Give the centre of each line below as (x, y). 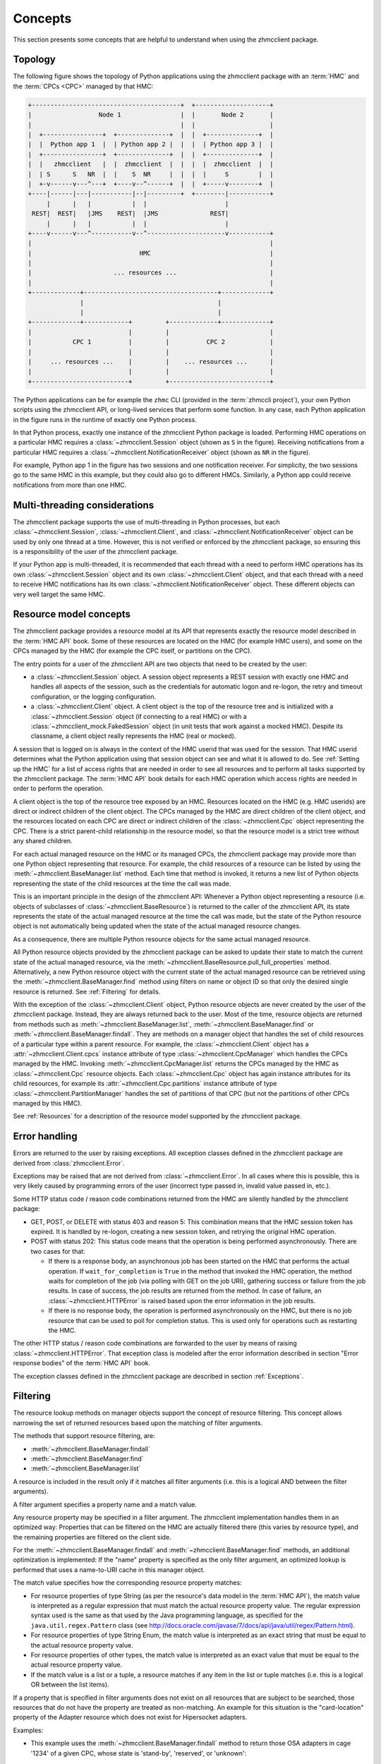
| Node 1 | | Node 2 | (151, 115)
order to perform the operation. (59, 789)
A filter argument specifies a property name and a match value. (105, 1504)
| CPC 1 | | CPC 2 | (151, 342)
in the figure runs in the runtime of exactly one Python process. (105, 419)
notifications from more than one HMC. (70, 485)
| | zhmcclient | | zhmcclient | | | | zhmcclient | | (151, 164)
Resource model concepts (72, 614)
